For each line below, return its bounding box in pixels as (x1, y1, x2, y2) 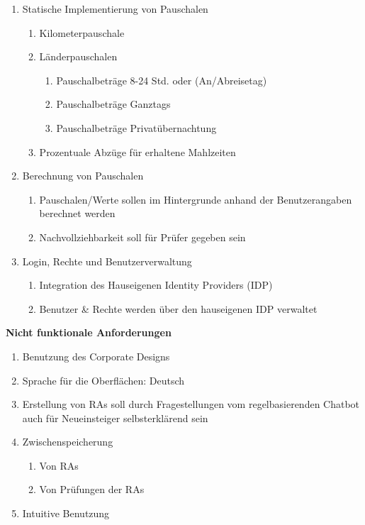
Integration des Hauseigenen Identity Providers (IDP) (39, 277, 273, 292)
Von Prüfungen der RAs (39, 482, 145, 497)
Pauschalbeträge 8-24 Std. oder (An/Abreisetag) (56, 72, 267, 87)
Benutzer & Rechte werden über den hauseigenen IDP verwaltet (39, 301, 318, 316)
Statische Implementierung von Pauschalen (22, 1, 208, 16)
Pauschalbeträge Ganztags (56, 96, 171, 111)
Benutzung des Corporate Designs (22, 348, 170, 363)
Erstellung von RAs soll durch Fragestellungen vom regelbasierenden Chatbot (22, 397, 360, 411)
